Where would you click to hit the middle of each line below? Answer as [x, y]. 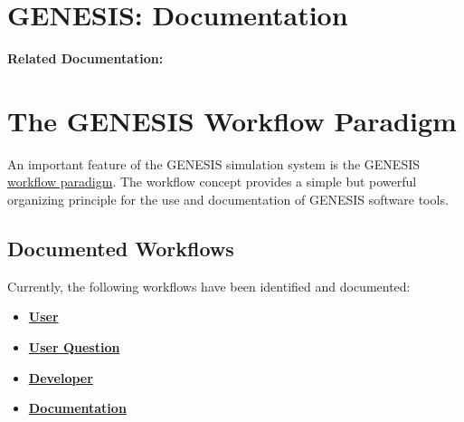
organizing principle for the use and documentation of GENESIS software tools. [228, 200]
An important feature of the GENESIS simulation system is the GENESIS [214, 163]
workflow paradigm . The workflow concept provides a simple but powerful [212, 182]
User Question [74, 347]
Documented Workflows [121, 249]
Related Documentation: [85, 58]
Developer [61, 377]
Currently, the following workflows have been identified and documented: [209, 286]
